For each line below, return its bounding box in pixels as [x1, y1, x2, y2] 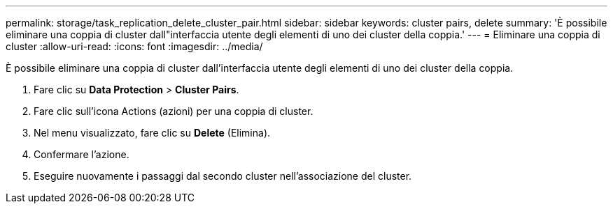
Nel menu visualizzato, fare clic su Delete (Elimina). [34, 127, 271, 139]
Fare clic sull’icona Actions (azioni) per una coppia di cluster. [34, 105, 313, 117]
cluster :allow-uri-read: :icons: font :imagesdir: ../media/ [6, 40, 263, 52]
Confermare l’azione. [34, 148, 129, 160]
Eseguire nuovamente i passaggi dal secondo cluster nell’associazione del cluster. [34, 170, 412, 182]
